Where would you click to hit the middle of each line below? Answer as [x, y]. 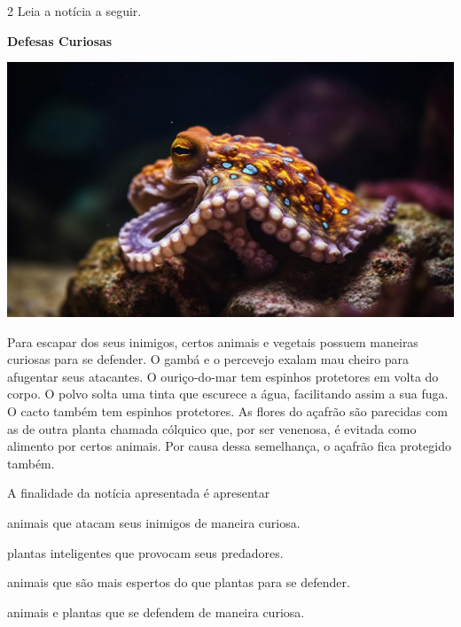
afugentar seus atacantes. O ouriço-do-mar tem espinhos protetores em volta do [223, 376]
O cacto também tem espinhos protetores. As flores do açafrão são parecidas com [227, 411]
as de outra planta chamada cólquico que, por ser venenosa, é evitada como [212, 428]
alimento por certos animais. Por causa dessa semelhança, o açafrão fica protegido [229, 446]
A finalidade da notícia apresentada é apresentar [139, 493]
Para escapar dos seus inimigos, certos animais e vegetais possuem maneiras [213, 341]
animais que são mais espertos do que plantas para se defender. [179, 582]
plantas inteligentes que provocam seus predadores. [145, 552]
